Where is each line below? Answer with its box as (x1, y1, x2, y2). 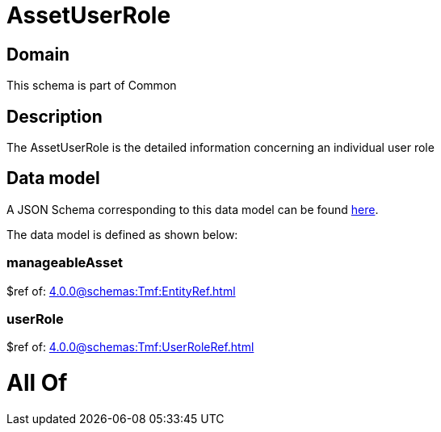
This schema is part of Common (6, 78, 177, 93)
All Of (6, 369, 68, 397)
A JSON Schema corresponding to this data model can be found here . (6, 202, 379, 216)
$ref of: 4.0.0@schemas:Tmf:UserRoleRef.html (6, 340, 254, 354)
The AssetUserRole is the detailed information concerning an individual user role (6, 141, 435, 155)
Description (6, 106, 103, 127)
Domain (6, 44, 70, 65)
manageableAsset (6, 254, 123, 271)
